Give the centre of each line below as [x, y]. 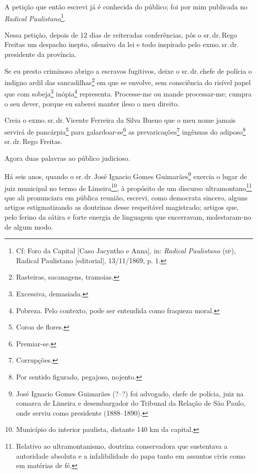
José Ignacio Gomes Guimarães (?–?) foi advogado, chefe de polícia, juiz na [130, 393]
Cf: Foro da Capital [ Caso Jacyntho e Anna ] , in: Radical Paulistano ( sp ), [126, 251]
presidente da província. [41, 54]
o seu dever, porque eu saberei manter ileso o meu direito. [92, 103]
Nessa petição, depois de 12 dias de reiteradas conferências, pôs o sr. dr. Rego [121, 34]
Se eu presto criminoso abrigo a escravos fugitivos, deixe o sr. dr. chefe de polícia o [128, 71]
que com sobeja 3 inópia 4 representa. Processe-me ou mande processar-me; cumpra [128, 93]
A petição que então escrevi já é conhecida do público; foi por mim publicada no [126, 6]
